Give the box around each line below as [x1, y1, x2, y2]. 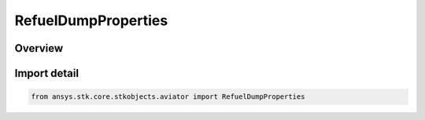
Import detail [14, 67, 79, 80]
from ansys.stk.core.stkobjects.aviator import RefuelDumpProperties [31, 93, 305, 101]
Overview [14, 42, 64, 55]
